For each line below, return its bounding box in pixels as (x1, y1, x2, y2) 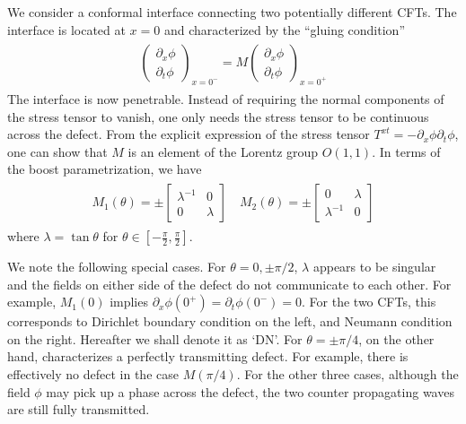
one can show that (7, 142, 108, 160)
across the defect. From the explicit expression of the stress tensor (7, 125, 370, 143)
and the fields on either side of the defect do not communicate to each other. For (7, 274, 452, 293)
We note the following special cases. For (7, 257, 226, 276)
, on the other (358, 329, 435, 348)
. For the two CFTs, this (302, 292, 436, 311)
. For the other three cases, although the (236, 365, 459, 384)
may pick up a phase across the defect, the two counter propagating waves (46, 382, 454, 401)
